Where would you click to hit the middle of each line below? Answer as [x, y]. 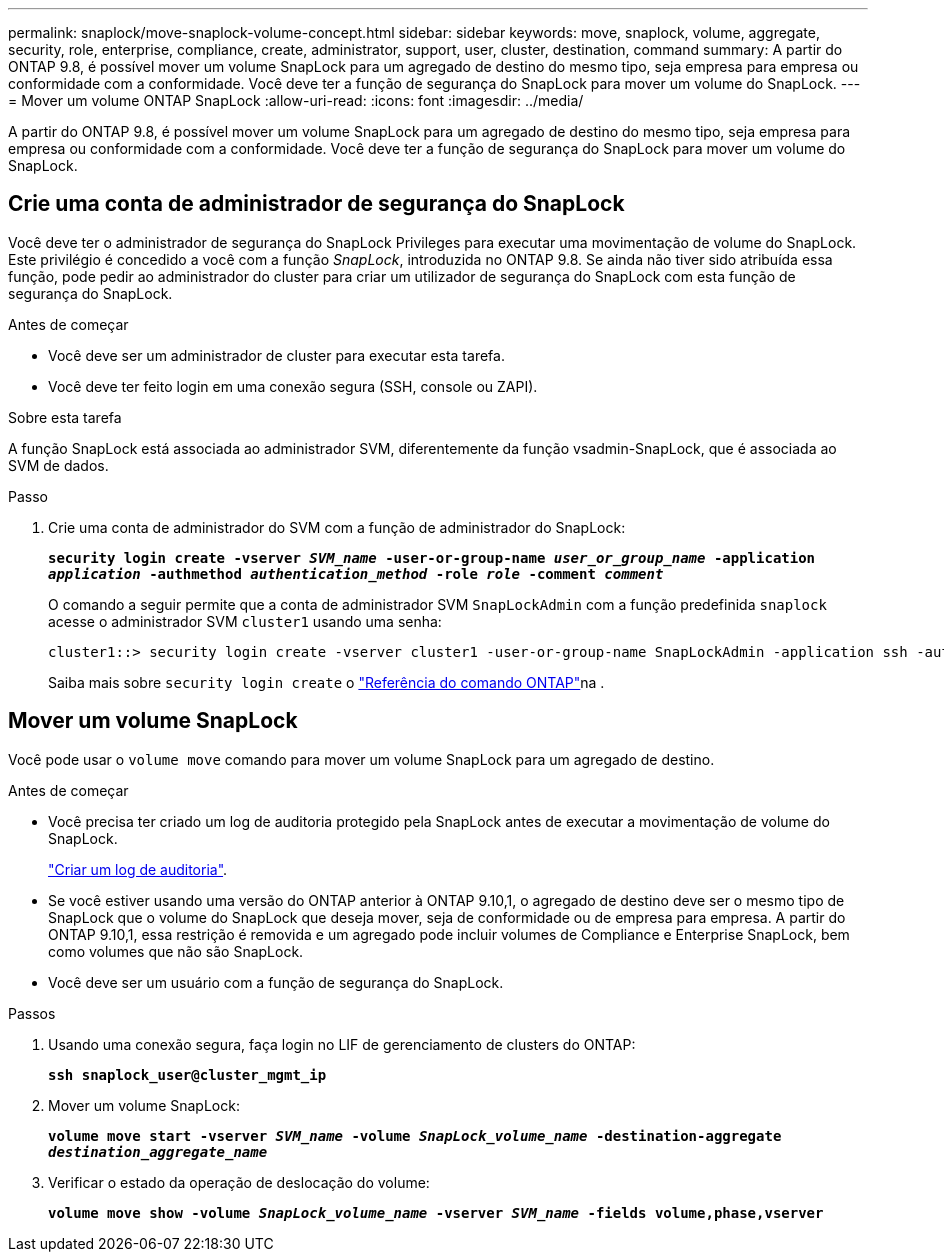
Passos [32, 1013]
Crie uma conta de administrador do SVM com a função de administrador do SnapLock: [337, 527]
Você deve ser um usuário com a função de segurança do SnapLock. [276, 982]
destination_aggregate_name [158, 1151]
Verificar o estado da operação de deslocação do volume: [239, 1182]
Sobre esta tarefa [65, 417]
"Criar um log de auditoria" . [138, 869]
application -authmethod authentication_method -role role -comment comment [356, 573]
